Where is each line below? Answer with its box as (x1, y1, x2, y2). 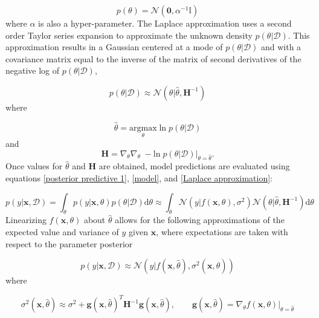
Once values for (5, 160, 63, 172)
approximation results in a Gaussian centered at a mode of (5, 41, 223, 53)
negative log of (5, 64, 60, 77)
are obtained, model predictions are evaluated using (98, 160, 290, 172)
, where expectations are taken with (156, 225, 288, 238)
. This (288, 28, 310, 41)
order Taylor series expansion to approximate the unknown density (5, 28, 253, 41)
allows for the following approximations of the (115, 213, 285, 226)
